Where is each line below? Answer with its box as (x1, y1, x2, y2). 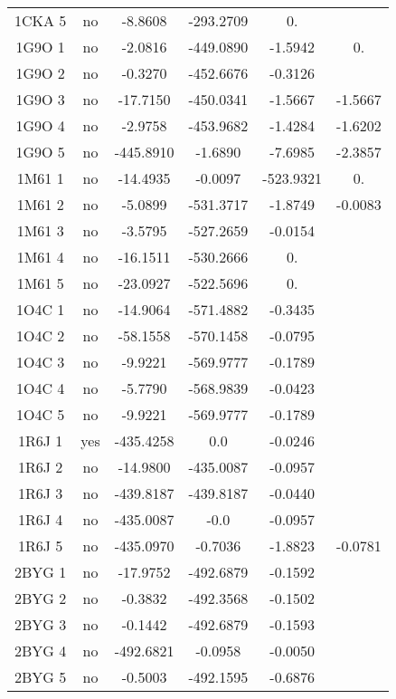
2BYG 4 (14, 640, 67, 661)
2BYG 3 (14, 614, 67, 635)
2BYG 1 (14, 561, 67, 582)
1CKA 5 (14, 10, 67, 31)
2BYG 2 (14, 588, 67, 608)
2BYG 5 (14, 666, 67, 687)
